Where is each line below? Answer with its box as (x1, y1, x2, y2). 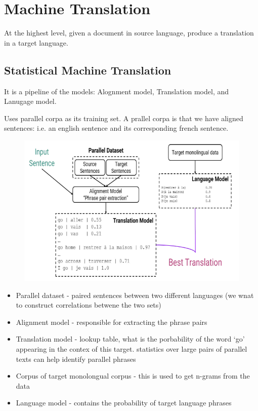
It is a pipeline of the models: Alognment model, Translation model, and (4, 86, 229, 96)
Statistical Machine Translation (4, 62, 171, 78)
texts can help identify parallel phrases (16, 353, 136, 364)
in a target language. (4, 37, 68, 48)
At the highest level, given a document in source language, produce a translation (4, 27, 254, 38)
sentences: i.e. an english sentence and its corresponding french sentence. (4, 123, 229, 133)
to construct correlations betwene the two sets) (16, 300, 161, 310)
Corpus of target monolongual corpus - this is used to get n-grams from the (16, 370, 250, 381)
